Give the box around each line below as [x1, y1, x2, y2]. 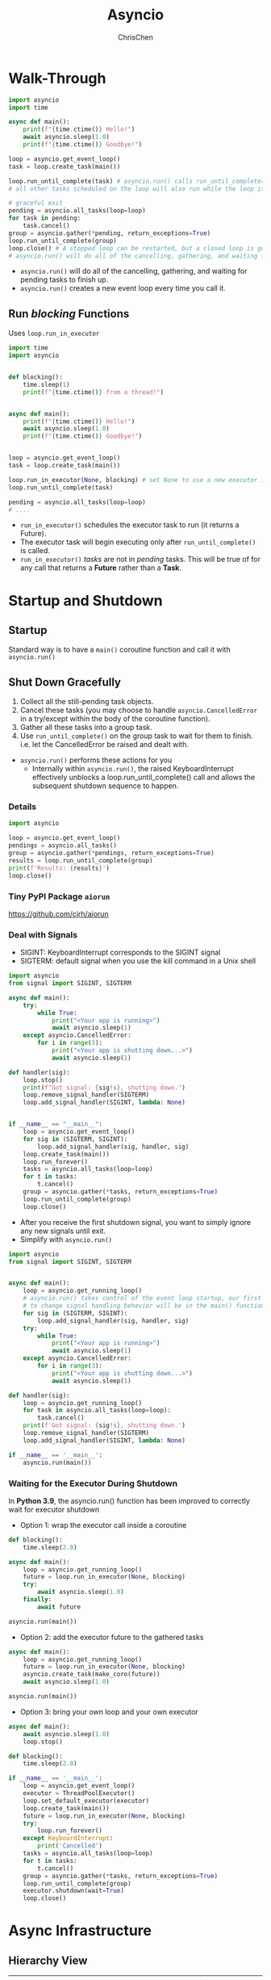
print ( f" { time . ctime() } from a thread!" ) [23, 388, 164, 396]
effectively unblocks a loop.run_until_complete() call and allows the [31, 773, 256, 782]
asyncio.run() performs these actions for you [19, 755, 173, 765]
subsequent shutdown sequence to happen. [31, 781, 179, 791]
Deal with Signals [8, 929, 78, 940]
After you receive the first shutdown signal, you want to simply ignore [19, 1217, 252, 1227]
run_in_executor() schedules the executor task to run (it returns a [19, 520, 240, 530]
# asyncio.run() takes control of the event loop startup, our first [23, 1294, 262, 1303]
